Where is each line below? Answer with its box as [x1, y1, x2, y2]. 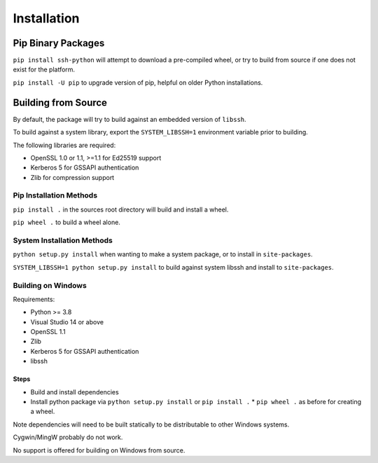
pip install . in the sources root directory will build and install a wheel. [13, 205, 229, 214]
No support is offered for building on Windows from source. [13, 445, 185, 455]
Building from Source [13, 97, 108, 109]
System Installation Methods [13, 235, 113, 245]
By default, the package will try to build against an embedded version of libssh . [13, 115, 246, 123]
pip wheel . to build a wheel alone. [13, 218, 120, 227]
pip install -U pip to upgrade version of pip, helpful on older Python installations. [13, 78, 263, 87]
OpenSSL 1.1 [30, 328, 66, 336]
